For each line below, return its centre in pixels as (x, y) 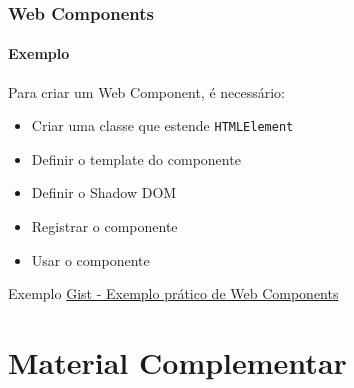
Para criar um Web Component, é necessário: (146, 91)
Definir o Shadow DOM (104, 192)
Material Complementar (177, 362)
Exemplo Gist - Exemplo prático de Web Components (173, 293)
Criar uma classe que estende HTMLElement (162, 125)
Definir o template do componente (136, 158)
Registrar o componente (104, 226)
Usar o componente (90, 259)
